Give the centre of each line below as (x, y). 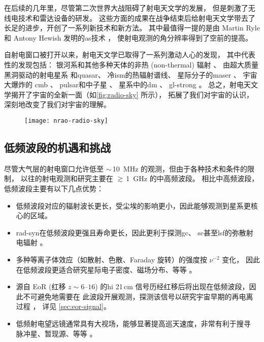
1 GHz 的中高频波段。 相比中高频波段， (192, 178)
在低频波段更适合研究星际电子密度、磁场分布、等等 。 (106, 269)
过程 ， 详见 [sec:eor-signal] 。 (63, 306)
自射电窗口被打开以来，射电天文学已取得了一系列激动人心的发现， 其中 (123, 55)
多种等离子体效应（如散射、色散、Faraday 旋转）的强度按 (111, 259)
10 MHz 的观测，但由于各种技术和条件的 (180, 168)
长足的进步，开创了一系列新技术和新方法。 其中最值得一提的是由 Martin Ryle (132, 28)
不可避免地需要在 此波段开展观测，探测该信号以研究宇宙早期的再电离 (138, 296)
